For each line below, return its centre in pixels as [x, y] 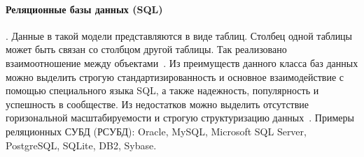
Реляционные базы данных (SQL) [84, 9]
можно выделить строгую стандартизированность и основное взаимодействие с [175, 76]
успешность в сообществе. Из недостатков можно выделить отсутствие [157, 104]
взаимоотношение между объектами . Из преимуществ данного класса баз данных [182, 62]
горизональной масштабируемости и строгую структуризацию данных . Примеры [180, 118]
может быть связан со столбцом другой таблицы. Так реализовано [146, 49]
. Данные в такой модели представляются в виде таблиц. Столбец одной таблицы [179, 35]
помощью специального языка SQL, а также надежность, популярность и [162, 90]
